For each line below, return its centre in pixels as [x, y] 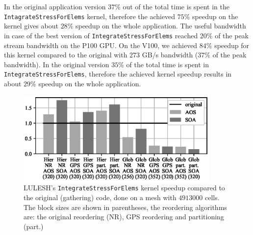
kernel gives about [31, 26]
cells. [212, 197]
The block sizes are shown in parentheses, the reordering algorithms [125, 207]
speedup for [232, 45]
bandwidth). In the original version [57, 64]
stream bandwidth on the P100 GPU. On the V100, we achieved [101, 45]
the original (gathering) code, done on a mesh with [100, 197]
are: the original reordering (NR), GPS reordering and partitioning [124, 217]
